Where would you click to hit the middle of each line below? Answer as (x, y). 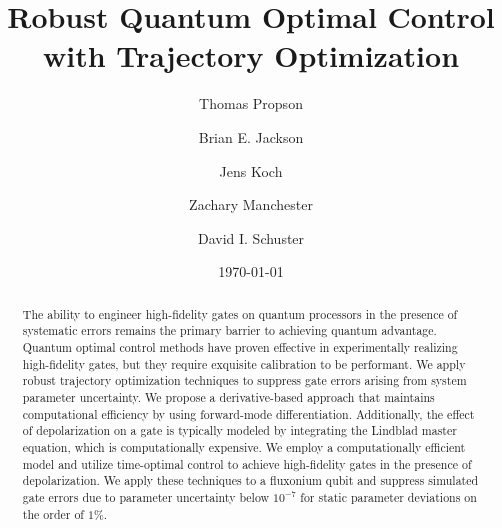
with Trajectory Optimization (251, 55)
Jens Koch (251, 170)
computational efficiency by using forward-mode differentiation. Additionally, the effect (248, 413)
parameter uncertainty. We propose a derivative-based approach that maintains (228, 396)
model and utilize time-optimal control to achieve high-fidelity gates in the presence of (247, 463)
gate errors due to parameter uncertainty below (146, 496)
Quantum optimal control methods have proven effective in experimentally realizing (240, 346)
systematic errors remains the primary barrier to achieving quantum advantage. (229, 330)
